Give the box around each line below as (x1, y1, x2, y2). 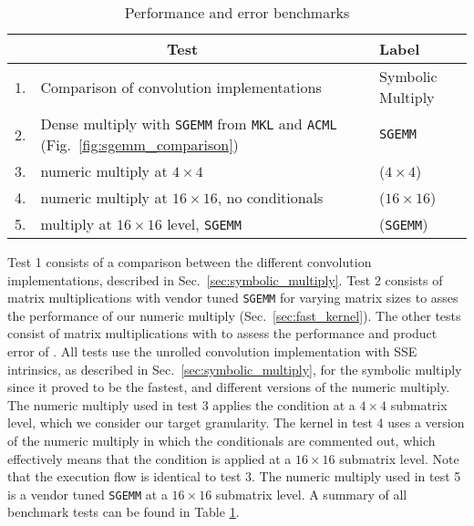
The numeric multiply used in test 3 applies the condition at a (7, 395, 355, 414)
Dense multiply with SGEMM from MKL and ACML (40, 113, 337, 134)
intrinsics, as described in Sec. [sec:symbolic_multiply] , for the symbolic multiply (7, 359, 462, 378)
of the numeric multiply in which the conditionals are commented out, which (7, 431, 436, 449)
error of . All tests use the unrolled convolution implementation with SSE (7, 342, 417, 361)
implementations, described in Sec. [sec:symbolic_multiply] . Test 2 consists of (7, 270, 443, 289)
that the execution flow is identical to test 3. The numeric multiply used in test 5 (7, 467, 461, 486)
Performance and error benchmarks (124, 2, 350, 23)
